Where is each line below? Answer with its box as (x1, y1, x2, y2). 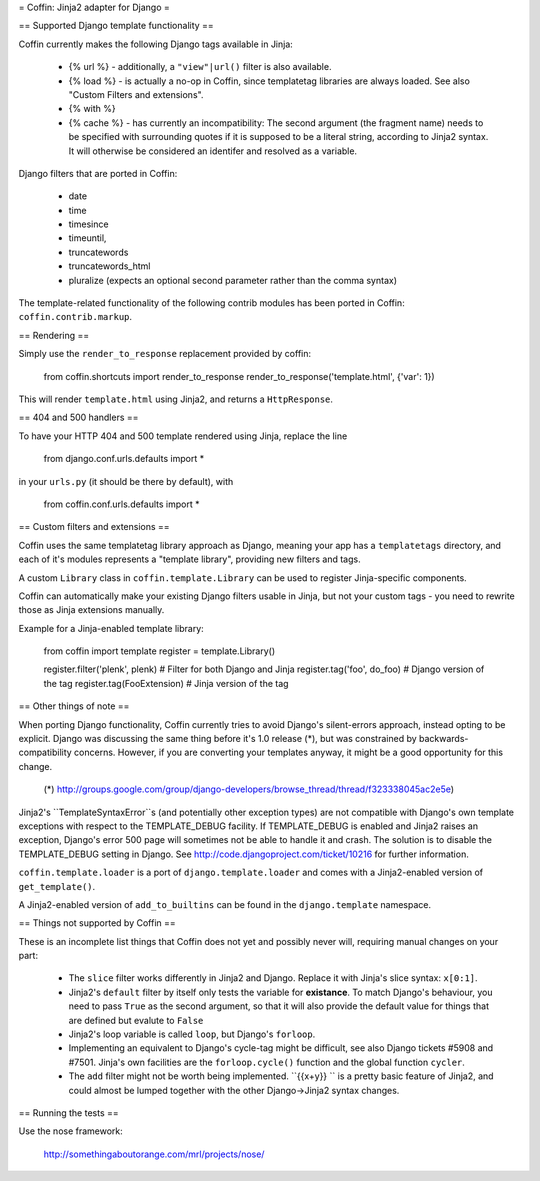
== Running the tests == (18, 1107, 119, 1119)
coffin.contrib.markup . (18, 311, 133, 323)
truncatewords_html (68, 260, 151, 272)
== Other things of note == (18, 700, 130, 712)
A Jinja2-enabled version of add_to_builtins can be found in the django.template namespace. (18, 898, 432, 910)
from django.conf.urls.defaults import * (43, 453, 205, 465)
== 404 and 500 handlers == (18, 411, 139, 424)
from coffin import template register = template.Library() (43, 645, 275, 657)
